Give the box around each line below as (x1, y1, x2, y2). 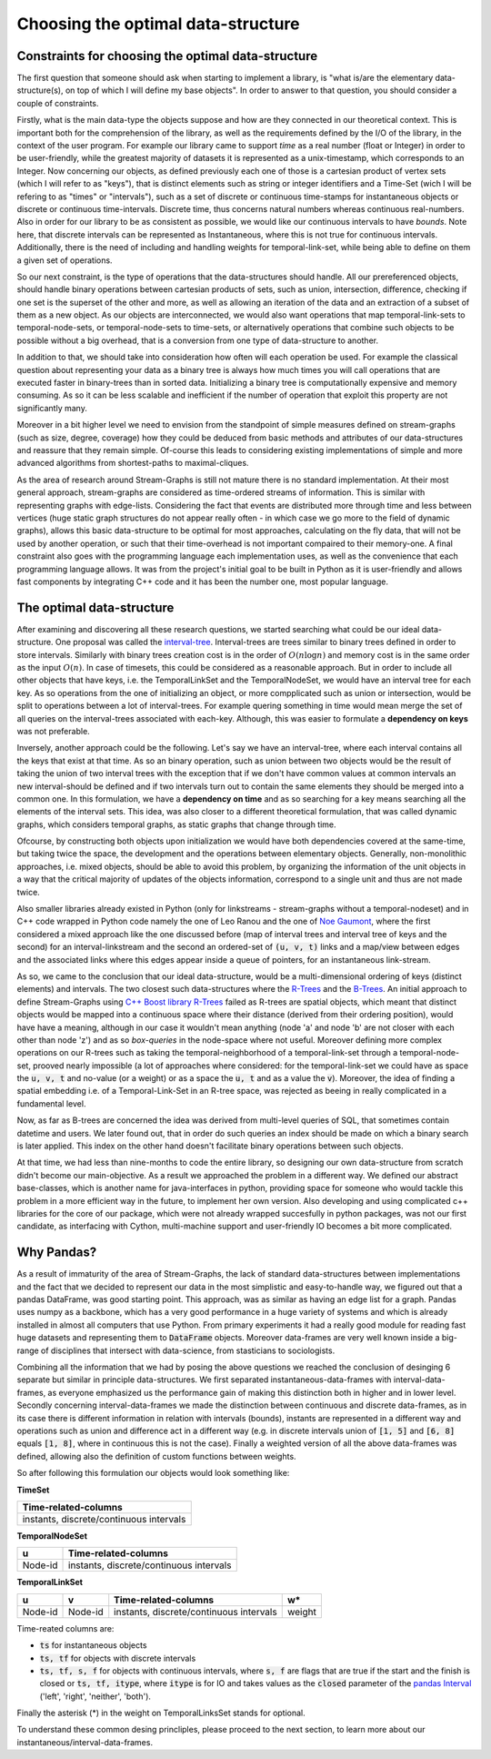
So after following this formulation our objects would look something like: (16, 1468, 290, 1479)
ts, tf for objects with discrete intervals (39, 1653, 196, 1663)
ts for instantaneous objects (39, 1640, 147, 1651)
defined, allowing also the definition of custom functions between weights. (16, 1451, 296, 1461)
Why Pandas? (16, 1245, 97, 1260)
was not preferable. (16, 725, 90, 736)
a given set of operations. (16, 255, 113, 266)
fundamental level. (16, 1097, 86, 1109)
